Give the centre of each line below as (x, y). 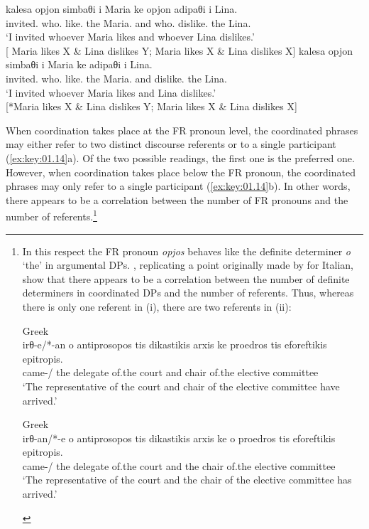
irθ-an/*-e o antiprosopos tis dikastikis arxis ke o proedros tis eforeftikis (179, 438)
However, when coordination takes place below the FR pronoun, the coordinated (181, 172)
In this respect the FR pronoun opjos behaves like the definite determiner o (186, 251)
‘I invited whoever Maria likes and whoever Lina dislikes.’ (130, 37)
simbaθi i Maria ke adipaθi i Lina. (79, 64)
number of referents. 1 (51, 215)
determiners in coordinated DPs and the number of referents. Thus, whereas (188, 293)
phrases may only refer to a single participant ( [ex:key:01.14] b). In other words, (178, 186)
